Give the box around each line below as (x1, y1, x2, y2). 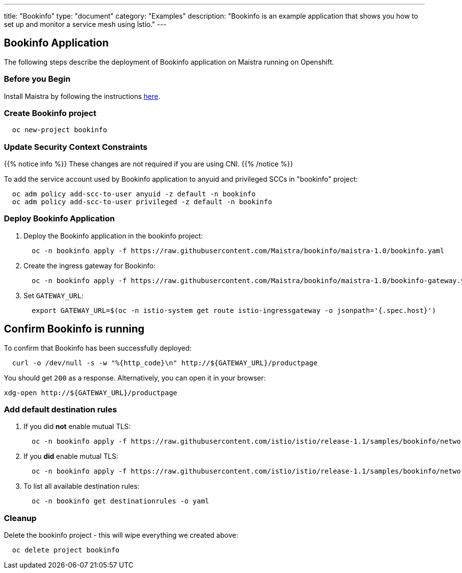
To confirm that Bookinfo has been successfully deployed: (4, 343, 192, 352)
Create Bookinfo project (4, 108, 96, 118)
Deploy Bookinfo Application (4, 214, 115, 224)
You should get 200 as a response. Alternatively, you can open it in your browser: (4, 373, 266, 382)
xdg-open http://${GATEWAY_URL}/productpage (4, 388, 178, 397)
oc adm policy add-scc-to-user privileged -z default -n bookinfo (12, 198, 272, 206)
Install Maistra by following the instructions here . (4, 92, 161, 100)
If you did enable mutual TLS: (23, 452, 118, 461)
